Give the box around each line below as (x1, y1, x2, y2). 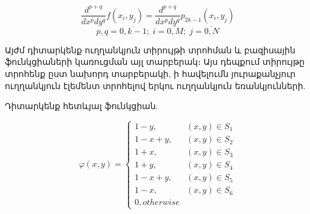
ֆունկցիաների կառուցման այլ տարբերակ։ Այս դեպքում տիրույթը (5, 55, 305, 68)
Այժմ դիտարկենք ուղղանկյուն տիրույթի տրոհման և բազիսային (5, 43, 295, 56)
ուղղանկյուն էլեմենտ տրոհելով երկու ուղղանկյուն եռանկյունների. (5, 79, 306, 92)
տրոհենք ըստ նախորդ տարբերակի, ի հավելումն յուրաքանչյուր (5, 67, 296, 79)
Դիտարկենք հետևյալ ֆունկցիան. (5, 99, 158, 112)
